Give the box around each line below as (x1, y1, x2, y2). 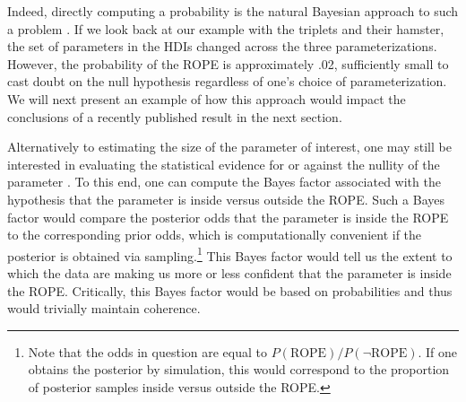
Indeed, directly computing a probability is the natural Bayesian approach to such (7, 2, 459, 20)
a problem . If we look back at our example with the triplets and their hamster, (7, 19, 444, 38)
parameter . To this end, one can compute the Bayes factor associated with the (7, 172, 441, 191)
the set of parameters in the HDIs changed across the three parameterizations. (7, 37, 437, 56)
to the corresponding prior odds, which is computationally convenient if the (7, 225, 422, 244)
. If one (418, 342, 458, 361)
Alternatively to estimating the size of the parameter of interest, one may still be (7, 137, 452, 156)
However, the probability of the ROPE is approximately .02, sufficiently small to (7, 54, 449, 73)
